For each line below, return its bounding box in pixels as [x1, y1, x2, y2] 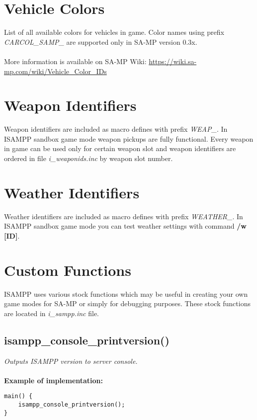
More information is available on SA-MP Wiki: [4, 56, 147, 66]
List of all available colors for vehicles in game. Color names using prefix [4, 27, 224, 37]
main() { [4, 393, 33, 400]
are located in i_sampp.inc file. [4, 308, 99, 318]
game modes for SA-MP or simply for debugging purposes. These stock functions [4, 298, 251, 309]
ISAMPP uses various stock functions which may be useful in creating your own [4, 288, 248, 299]
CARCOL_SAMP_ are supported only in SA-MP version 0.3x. [4, 36, 197, 47]
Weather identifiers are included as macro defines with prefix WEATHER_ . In [4, 211, 243, 221]
